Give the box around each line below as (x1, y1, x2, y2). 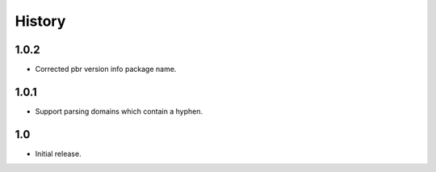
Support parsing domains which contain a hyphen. (35, 106, 203, 116)
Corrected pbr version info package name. (35, 65, 177, 74)
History (15, 12, 66, 30)
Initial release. (35, 149, 82, 158)
